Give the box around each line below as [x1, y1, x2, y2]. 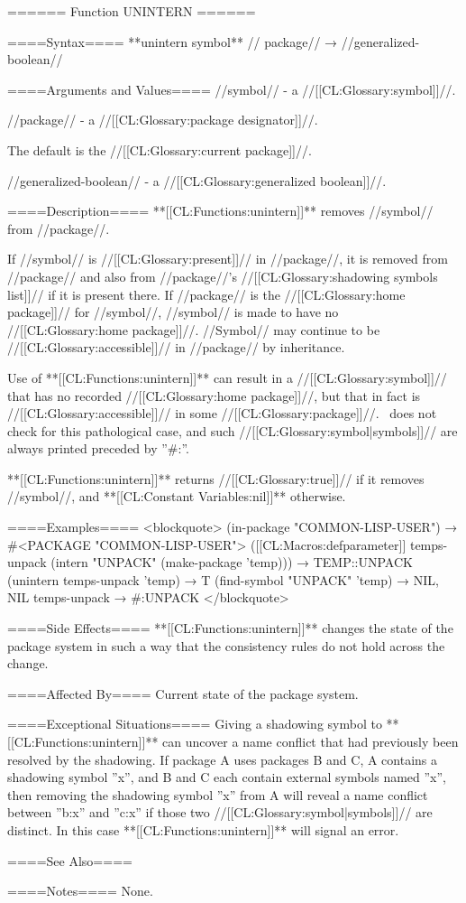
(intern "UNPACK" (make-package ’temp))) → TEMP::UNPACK [50, 553, 413, 572]
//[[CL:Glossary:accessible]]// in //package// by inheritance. [7, 338, 345, 357]
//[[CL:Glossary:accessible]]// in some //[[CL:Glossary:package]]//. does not [7, 404, 437, 423]
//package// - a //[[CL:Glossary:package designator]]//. [7, 110, 318, 129]
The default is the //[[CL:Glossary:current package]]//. [7, 140, 312, 159]
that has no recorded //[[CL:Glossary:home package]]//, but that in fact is [7, 386, 421, 405]
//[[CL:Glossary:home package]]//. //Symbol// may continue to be [7, 320, 380, 339]
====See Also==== [7, 851, 132, 870]
